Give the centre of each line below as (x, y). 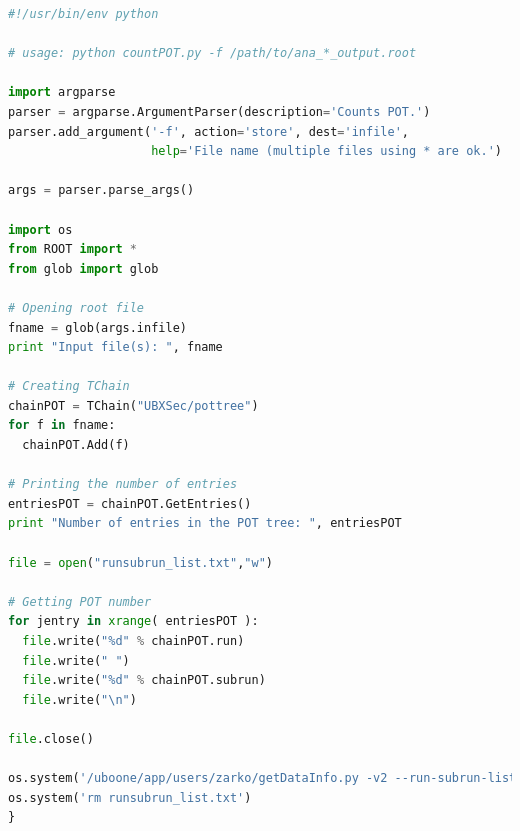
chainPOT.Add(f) (76, 445)
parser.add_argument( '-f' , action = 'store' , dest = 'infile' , (208, 131)
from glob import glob (83, 268)
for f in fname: (62, 425)
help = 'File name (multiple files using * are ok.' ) (326, 151)
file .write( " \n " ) (79, 699)
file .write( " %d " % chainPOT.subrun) (144, 680)
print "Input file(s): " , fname (115, 347)
